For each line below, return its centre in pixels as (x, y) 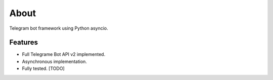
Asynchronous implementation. (54, 61)
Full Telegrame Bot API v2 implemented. (64, 54)
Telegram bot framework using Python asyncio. (59, 28)
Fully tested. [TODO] (43, 68)
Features (24, 43)
